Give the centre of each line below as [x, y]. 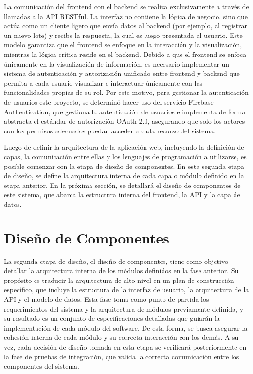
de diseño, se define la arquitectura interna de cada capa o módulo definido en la [124, 176]
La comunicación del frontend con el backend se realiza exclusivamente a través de [126, 6]
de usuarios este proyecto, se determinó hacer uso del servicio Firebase [109, 102]
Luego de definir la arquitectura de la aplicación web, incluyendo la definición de [124, 147]
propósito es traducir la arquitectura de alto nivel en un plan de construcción [119, 280]
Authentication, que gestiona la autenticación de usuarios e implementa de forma [125, 111]
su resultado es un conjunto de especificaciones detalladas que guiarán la [112, 318]
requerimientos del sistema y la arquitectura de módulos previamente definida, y [124, 309]
